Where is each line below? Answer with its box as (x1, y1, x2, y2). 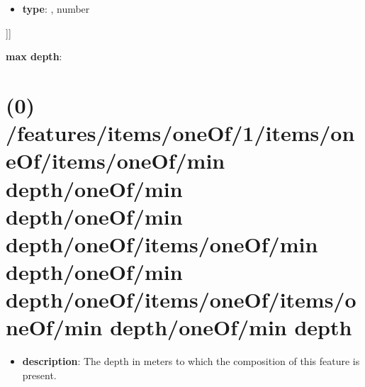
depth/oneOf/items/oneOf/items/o (6, 285, 356, 314)
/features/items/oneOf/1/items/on (6, 118, 355, 147)
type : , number (22, 1, 90, 16)
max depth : (6, 49, 62, 64)
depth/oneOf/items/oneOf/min (6, 229, 318, 258)
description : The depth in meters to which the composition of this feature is (22, 354, 360, 369)
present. (22, 368, 57, 382)
